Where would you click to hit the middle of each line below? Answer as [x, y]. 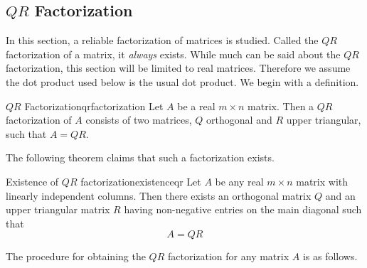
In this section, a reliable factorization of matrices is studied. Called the [162, 40]
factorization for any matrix [228, 256]
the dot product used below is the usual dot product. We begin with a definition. [182, 81]
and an [340, 195]
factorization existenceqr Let [141, 181]
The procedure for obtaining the [76, 256]
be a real [196, 106]
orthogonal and [239, 120]
